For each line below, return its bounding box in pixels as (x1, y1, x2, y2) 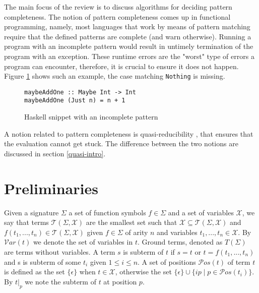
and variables (157, 226, 198, 237)
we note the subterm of (25, 276, 96, 286)
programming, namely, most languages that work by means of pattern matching (4, 21, 250, 32)
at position (103, 276, 137, 286)
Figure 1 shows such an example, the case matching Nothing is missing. (4, 71, 225, 81)
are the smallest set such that (86, 217, 177, 227)
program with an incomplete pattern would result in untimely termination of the (4, 41, 253, 51)
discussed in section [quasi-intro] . (4, 148, 106, 158)
